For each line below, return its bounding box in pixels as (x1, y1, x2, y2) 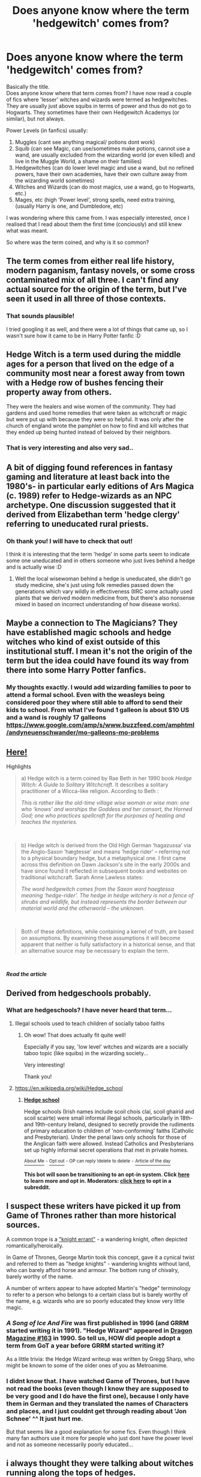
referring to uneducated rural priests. (6, 519, 149, 529)
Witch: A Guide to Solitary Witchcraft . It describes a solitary (20, 781, 169, 788)
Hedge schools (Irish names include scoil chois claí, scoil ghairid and (23, 1108, 194, 1115)
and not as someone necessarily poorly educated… (6, 1441, 133, 1448)
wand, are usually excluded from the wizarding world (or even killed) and (14, 151, 196, 158)
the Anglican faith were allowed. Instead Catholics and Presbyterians (23, 1140, 194, 1147)
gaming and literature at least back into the (6, 471, 170, 482)
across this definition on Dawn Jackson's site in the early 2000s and (20, 861, 191, 868)
